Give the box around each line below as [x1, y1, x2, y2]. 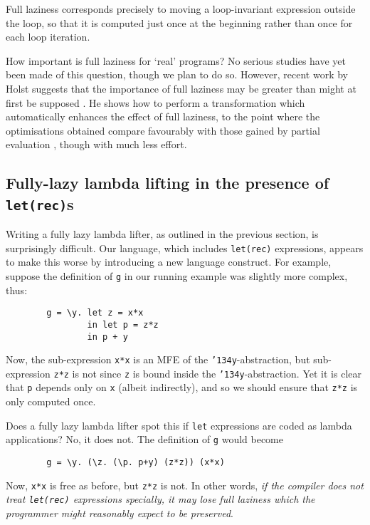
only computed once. [6, 394, 96, 409]
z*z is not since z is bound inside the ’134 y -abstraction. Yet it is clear [53, 365, 361, 380]
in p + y [87, 331, 128, 342]
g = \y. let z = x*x [46, 308, 144, 318]
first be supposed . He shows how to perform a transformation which [6, 95, 305, 110]
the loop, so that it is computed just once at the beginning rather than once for [6, 15, 353, 30]
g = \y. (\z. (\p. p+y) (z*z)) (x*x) [46, 457, 225, 468]
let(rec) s [6, 192, 74, 214]
